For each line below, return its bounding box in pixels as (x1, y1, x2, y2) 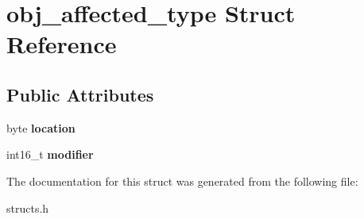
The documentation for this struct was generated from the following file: (6, 172, 358, 189)
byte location (6, 119, 76, 136)
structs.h (6, 199, 49, 216)
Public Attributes (6, 82, 154, 106)
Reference (6, 28, 117, 60)
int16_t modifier (6, 146, 94, 163)
